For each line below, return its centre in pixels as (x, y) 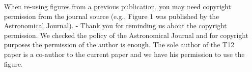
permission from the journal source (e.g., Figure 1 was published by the (112, 16)
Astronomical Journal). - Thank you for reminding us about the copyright (115, 26)
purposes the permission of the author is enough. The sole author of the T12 (119, 45)
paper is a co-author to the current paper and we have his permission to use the (124, 54)
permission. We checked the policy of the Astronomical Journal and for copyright (126, 35)
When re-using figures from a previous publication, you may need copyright (118, 6)
